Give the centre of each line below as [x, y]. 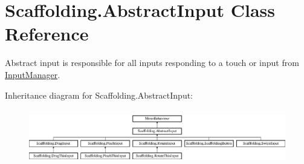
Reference [47, 34]
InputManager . [33, 74]
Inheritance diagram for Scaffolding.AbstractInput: [99, 95]
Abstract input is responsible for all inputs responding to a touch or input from [152, 63]
